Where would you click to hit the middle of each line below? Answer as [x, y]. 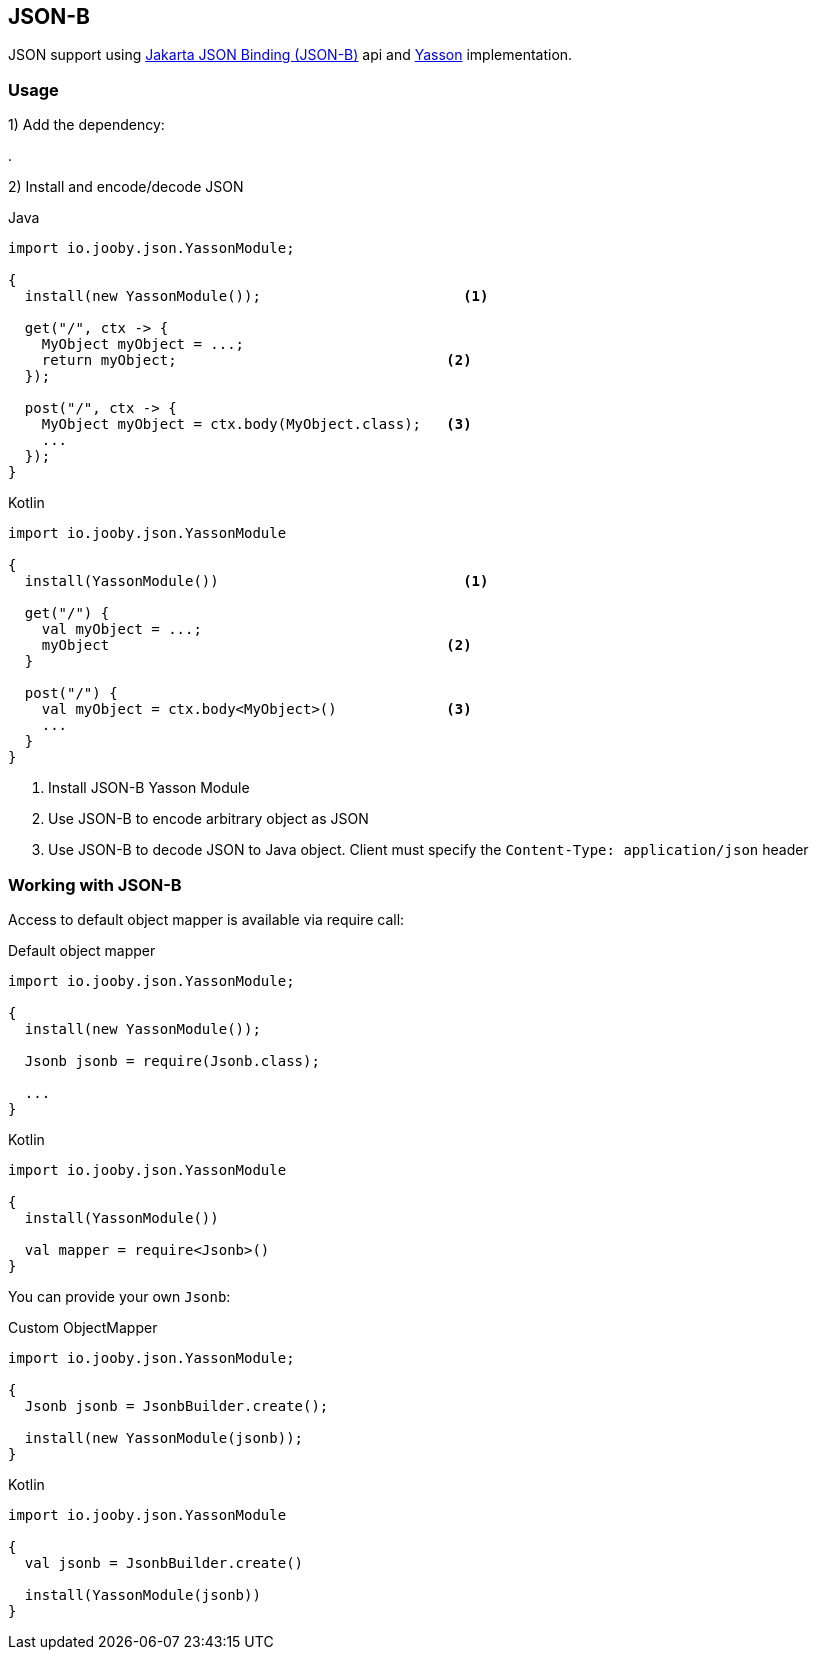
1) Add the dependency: [86, 125]
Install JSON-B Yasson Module [149, 788]
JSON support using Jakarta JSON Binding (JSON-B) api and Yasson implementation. [290, 55]
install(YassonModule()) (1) [256, 581]
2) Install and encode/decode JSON [126, 187]
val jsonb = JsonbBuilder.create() [164, 1562]
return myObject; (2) [256, 360]
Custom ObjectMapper [83, 1327]
